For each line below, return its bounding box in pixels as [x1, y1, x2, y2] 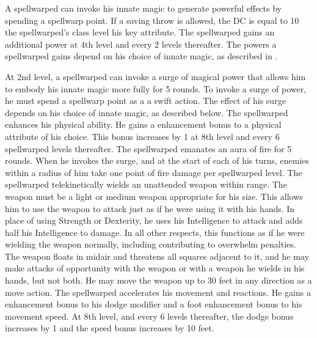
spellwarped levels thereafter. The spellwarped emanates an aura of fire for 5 [5, 142, 292, 155]
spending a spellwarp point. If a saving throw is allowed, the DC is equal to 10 [5, 13, 299, 26]
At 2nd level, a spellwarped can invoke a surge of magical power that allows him [5, 70, 306, 83]
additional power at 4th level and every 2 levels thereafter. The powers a [5, 37, 277, 50]
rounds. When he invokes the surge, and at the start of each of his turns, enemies [5, 154, 310, 167]
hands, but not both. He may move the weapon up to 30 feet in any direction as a [5, 274, 312, 287]
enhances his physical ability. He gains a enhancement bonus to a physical [5, 118, 282, 131]
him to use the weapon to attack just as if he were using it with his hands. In [5, 202, 295, 215]
